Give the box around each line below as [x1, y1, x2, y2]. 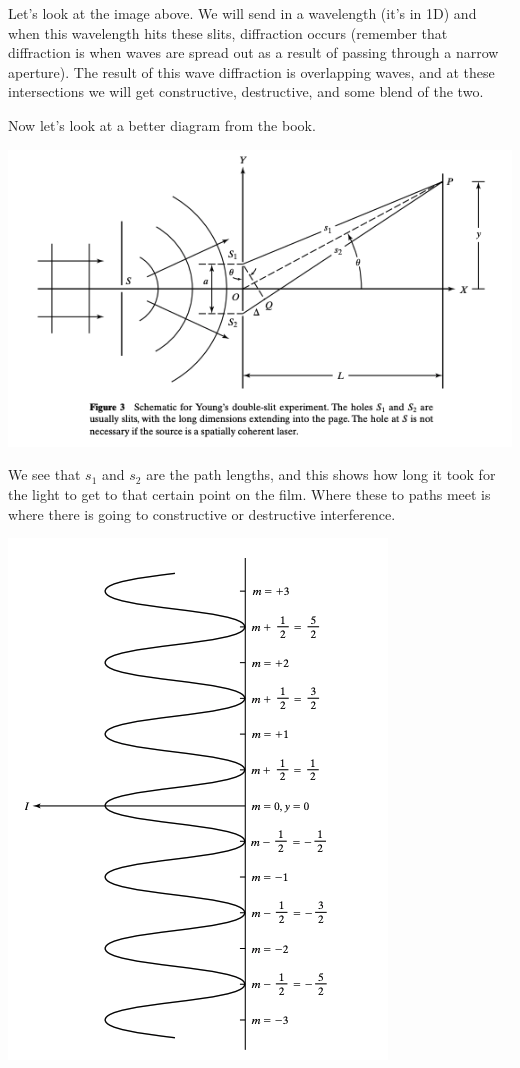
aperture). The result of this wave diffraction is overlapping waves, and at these [8, 61, 495, 82]
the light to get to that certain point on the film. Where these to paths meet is [8, 483, 491, 504]
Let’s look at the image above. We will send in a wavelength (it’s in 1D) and [8, 3, 477, 23]
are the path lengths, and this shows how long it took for [146, 464, 496, 485]
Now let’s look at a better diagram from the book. [8, 114, 316, 135]
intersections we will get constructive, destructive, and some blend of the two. [8, 81, 484, 102]
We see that [8, 464, 81, 485]
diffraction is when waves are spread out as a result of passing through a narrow [8, 42, 499, 63]
